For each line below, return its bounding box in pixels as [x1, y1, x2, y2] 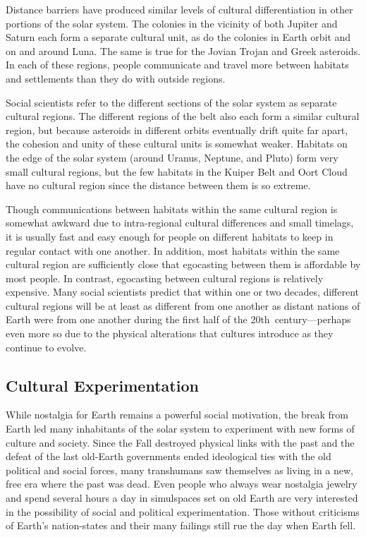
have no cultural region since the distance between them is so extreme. [6, 178, 311, 193]
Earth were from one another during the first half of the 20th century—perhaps [6, 312, 351, 327]
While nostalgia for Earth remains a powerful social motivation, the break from [6, 407, 349, 422]
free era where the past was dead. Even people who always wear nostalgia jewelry [6, 476, 358, 491]
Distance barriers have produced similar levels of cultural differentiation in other [6, 2, 353, 16]
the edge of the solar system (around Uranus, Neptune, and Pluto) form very [6, 150, 338, 164]
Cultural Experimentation [6, 374, 199, 396]
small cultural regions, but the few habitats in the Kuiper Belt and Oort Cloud [6, 164, 348, 179]
